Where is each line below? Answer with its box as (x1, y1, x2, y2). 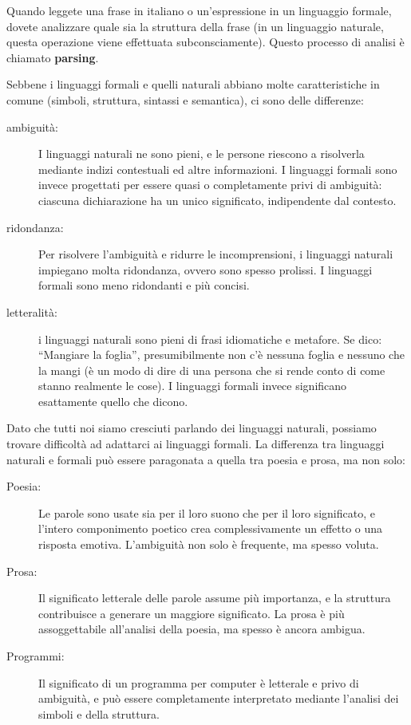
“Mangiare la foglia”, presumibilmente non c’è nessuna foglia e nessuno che (38, 346, 405, 363)
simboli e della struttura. (38, 705, 160, 722)
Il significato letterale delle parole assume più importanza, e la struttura (38, 589, 391, 606)
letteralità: (6, 303, 57, 320)
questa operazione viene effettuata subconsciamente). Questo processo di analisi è (6, 33, 405, 50)
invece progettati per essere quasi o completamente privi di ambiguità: (38, 176, 382, 193)
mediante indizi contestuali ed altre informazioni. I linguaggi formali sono (38, 160, 397, 177)
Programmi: (6, 648, 65, 664)
